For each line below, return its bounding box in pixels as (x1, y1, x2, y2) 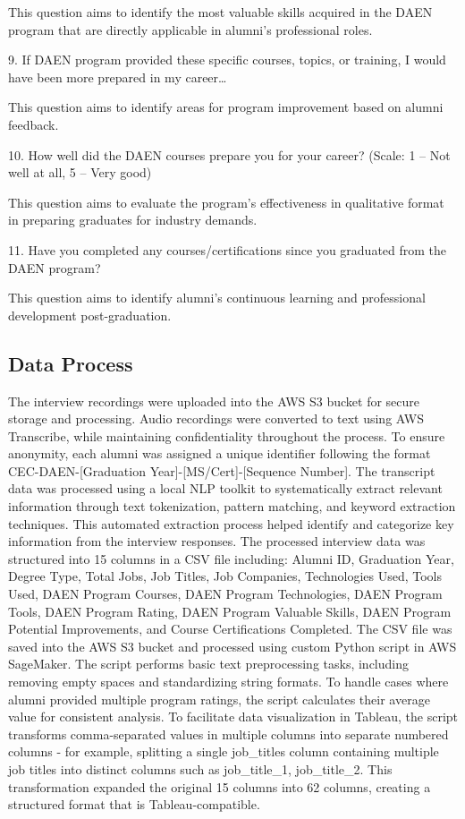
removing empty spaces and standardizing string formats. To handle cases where (8, 672, 449, 691)
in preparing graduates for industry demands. (8, 210, 258, 229)
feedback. (8, 115, 59, 133)
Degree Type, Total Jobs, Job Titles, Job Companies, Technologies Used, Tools (8, 567, 443, 585)
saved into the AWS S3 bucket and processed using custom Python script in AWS (8, 636, 457, 655)
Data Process (8, 349, 133, 377)
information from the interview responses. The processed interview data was (8, 532, 426, 550)
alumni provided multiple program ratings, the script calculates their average (8, 689, 430, 708)
